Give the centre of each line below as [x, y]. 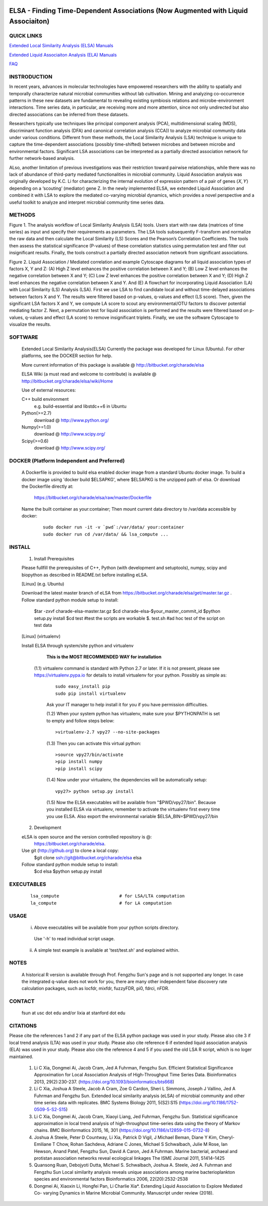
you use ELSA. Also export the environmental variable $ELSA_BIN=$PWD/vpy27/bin [132, 816]
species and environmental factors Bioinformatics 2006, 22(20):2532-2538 [111, 1179]
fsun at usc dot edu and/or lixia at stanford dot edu [73, 1013]
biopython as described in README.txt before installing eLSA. [85, 575]
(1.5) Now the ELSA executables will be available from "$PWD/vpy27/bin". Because [131, 802]
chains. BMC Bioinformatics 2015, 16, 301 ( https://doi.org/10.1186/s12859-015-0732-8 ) [122, 1131]
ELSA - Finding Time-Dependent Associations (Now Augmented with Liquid [129, 11]
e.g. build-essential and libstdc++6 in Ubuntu [80, 406]
